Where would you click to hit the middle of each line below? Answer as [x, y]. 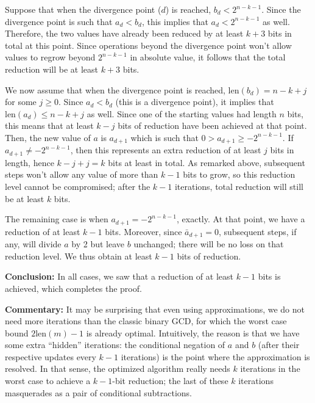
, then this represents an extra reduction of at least [166, 150]
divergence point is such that [59, 21]
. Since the [281, 9]
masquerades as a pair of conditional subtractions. [98, 392]
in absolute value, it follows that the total [208, 57]
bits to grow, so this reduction [239, 174]
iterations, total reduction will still [239, 187]
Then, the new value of [48, 137]
